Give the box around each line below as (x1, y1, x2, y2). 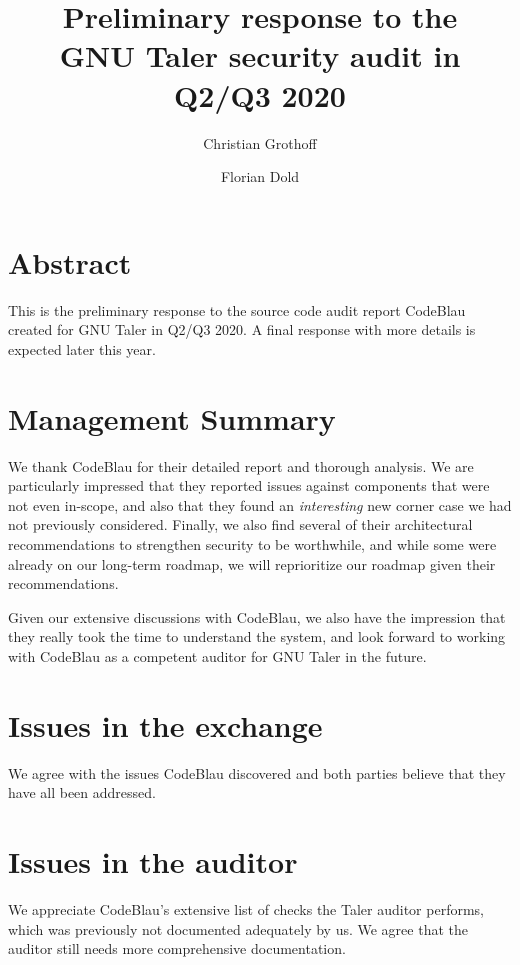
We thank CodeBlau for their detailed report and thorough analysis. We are (8, 455, 474, 476)
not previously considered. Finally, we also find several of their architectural (8, 514, 473, 535)
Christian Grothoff (203, 132, 317, 153)
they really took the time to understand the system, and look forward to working (8, 626, 506, 647)
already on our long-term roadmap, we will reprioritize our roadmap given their (8, 553, 496, 574)
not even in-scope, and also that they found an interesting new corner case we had (8, 494, 512, 515)
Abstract (8, 241, 132, 282)
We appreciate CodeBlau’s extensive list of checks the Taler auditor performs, (8, 898, 484, 919)
